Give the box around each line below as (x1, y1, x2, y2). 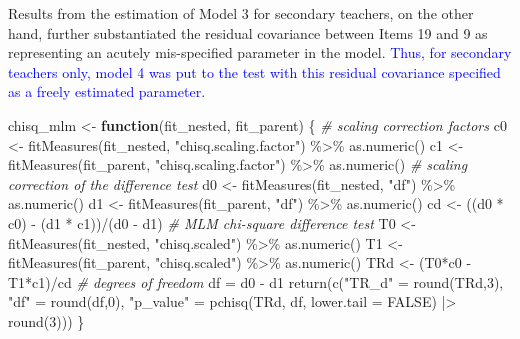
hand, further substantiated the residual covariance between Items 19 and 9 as (8, 22, 488, 43)
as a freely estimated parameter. (8, 81, 206, 102)
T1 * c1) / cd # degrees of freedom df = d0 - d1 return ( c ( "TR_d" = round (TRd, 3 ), (8, 271, 504, 292)
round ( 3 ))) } (8, 310, 85, 331)
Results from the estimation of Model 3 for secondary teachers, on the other (8, 3, 474, 23)
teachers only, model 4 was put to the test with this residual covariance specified (8, 61, 501, 82)
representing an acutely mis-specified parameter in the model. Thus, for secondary (8, 42, 512, 63)
